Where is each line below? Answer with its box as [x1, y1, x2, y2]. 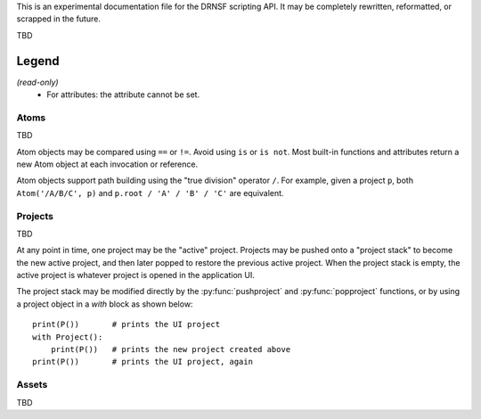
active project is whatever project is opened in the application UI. [16, 270, 256, 281]
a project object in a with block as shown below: [16, 299, 193, 309]
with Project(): [32, 332, 103, 342]
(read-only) [16, 77, 59, 87]
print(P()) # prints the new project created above [50, 344, 291, 355]
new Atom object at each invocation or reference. [16, 159, 199, 169]
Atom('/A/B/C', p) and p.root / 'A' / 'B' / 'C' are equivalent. [16, 187, 284, 198]
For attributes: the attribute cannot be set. [46, 89, 200, 100]
